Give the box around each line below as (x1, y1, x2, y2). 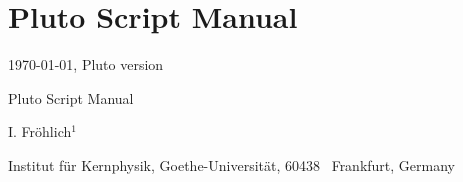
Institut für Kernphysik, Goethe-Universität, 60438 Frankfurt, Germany (8, 154, 455, 175)
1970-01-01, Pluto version (8, 54, 164, 75)
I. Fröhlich (8, 121, 72, 142)
